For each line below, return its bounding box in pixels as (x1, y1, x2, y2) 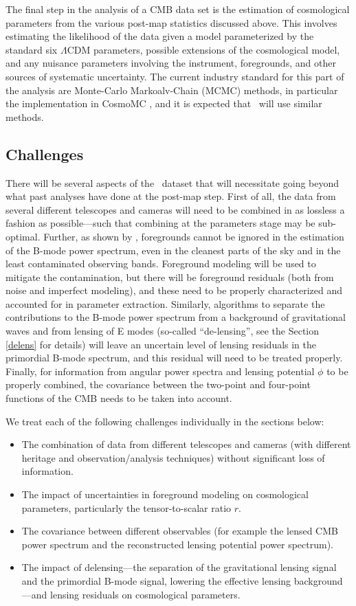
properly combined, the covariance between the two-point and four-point (5, 377, 311, 392)
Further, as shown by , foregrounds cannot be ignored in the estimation (43, 229, 344, 243)
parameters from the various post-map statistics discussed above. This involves (5, 15, 337, 30)
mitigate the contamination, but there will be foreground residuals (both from (5, 269, 334, 284)
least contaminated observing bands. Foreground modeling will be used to (5, 256, 316, 271)
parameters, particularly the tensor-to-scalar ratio (21, 500, 232, 515)
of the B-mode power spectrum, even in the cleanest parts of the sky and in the (5, 243, 341, 257)
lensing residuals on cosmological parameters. (50, 587, 241, 601)
